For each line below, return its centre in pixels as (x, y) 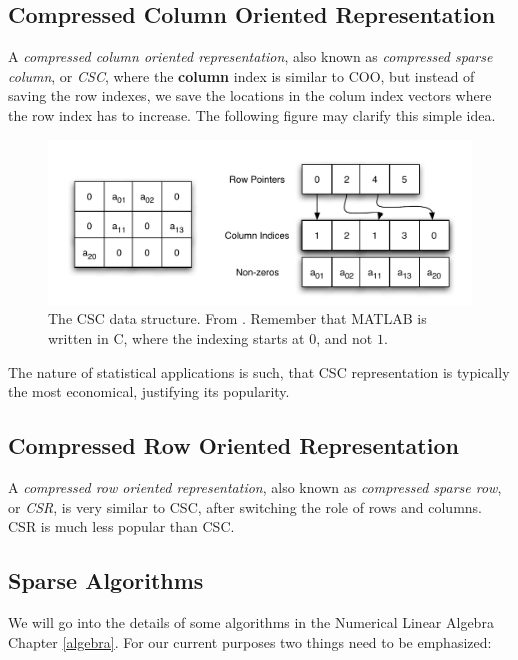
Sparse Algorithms (106, 580)
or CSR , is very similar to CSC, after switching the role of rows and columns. (245, 506)
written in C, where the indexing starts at (176, 337)
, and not (344, 337)
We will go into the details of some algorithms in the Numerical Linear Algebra (251, 621)
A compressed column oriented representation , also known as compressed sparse (250, 56)
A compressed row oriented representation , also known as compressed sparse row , (255, 486)
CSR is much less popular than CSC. (121, 526)
